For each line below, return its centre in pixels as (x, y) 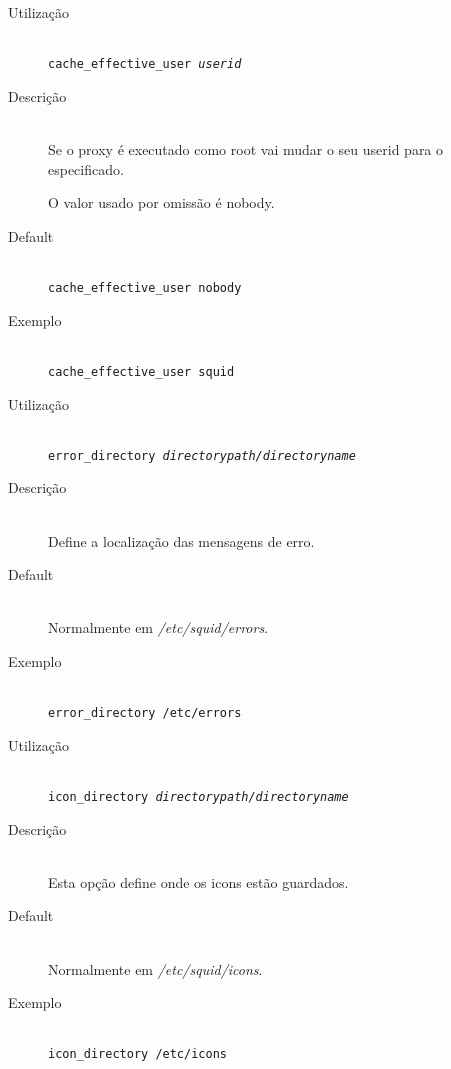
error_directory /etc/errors (145, 713)
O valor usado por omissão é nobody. (161, 202)
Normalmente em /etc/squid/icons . (155, 968)
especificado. (86, 168)
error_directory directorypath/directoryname (202, 455)
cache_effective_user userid (145, 64)
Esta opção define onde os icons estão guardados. (198, 881)
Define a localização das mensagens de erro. (181, 540)
